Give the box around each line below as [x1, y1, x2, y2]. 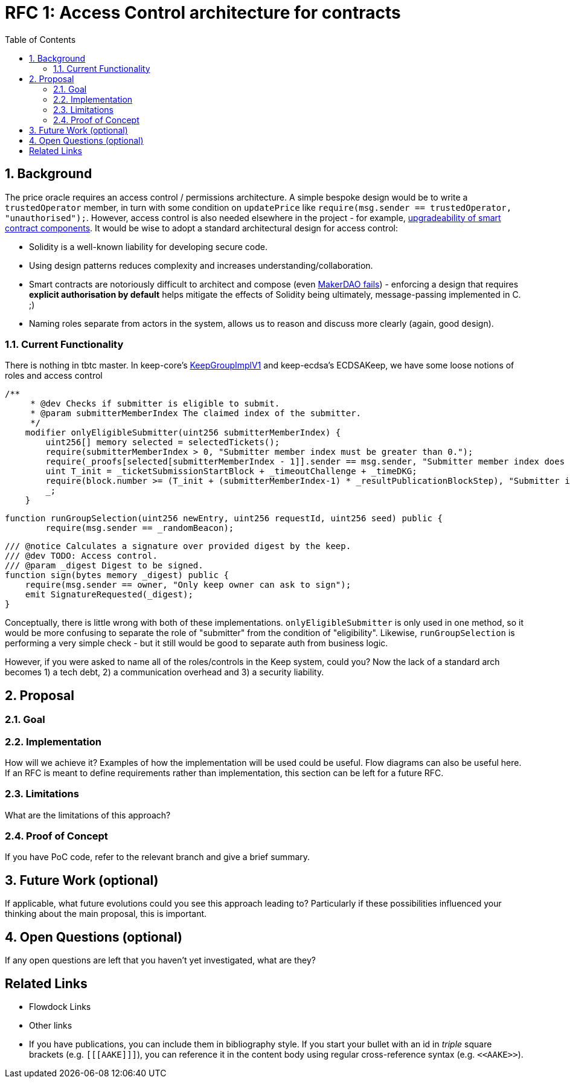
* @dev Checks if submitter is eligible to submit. [30, 399, 280, 409]
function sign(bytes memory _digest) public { [5, 570, 229, 580]
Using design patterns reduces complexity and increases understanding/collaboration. [29, 260, 373, 271]
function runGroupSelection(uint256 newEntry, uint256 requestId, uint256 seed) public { [5, 513, 443, 524]
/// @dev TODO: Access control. [5, 551, 158, 561]
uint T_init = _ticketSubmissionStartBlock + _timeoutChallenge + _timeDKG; [45, 466, 417, 477]
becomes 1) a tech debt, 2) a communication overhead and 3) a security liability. [5, 667, 324, 678]
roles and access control [5, 370, 103, 381]
